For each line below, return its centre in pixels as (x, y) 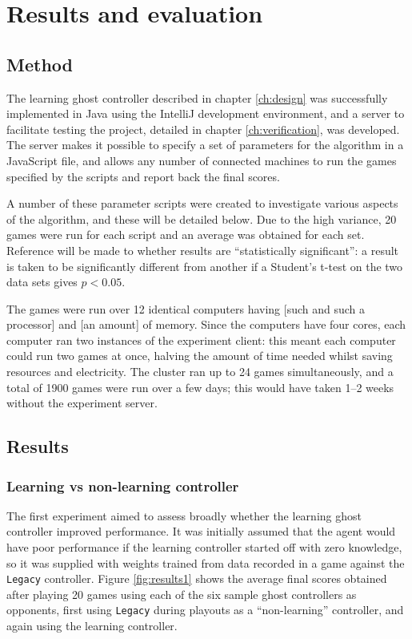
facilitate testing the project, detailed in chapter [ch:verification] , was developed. (203, 129)
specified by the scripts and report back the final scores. (143, 176)
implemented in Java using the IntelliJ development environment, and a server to (206, 113)
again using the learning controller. (92, 626)
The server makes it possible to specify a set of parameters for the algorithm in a (205, 145)
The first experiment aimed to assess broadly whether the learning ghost (184, 515)
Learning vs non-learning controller (123, 485)
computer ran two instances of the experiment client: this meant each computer (201, 340)
